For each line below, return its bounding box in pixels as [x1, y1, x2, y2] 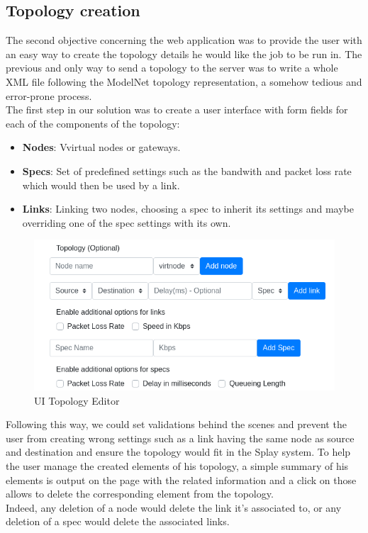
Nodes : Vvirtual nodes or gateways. [22, 140, 181, 155]
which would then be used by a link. [22, 177, 180, 192]
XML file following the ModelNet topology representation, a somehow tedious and [6, 74, 362, 89]
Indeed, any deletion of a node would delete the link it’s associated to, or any [6, 500, 342, 515]
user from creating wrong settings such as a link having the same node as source [6, 430, 355, 445]
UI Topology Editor [34, 393, 120, 408]
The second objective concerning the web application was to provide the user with [6, 33, 362, 47]
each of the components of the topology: [6, 116, 180, 130]
